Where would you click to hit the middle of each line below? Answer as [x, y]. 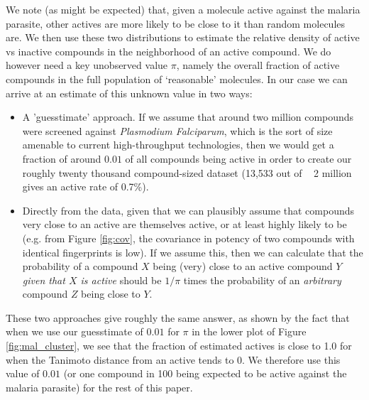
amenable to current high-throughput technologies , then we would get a [178, 145]
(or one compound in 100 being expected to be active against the [205, 373]
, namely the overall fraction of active [258, 65]
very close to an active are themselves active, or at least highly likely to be [184, 224]
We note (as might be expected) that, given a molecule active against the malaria [183, 9]
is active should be [121, 280]
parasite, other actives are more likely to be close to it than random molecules [176, 23]
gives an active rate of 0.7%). [86, 187]
